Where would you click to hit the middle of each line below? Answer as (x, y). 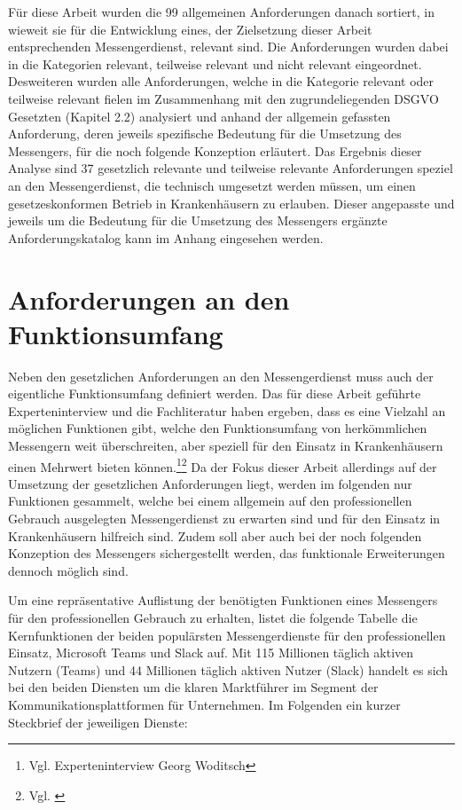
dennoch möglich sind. (68, 570)
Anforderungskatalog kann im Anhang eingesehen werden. (166, 237)
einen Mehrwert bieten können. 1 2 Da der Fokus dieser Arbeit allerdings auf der (223, 465)
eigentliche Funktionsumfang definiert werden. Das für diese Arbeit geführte (215, 393)
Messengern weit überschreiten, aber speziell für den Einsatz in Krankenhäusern (226, 445)
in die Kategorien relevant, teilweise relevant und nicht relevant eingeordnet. (215, 63)
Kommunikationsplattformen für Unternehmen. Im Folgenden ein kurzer (204, 704)
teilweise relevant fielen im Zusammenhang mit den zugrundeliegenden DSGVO (223, 98)
